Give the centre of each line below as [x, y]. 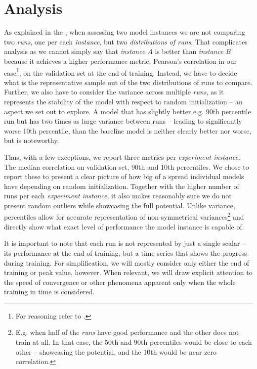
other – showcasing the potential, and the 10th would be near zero [116, 351]
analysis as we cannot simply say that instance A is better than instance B [117, 51]
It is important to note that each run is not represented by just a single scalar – [125, 243]
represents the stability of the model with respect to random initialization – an [123, 101]
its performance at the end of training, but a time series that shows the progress [126, 253]
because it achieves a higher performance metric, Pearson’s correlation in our [120, 61]
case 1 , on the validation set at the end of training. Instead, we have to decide [121, 72]
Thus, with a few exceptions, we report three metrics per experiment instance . [122, 157]
